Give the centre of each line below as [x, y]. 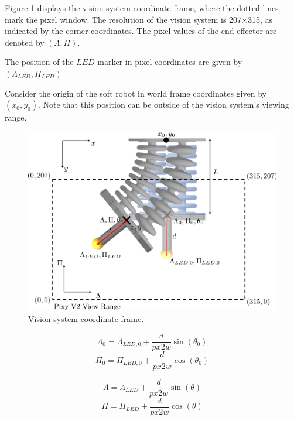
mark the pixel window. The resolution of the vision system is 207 [123, 19]
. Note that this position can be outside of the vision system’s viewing [163, 105]
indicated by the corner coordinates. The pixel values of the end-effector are [141, 31]
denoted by [25, 42]
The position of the [39, 62]
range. [16, 117]
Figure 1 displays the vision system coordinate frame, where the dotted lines [142, 8]
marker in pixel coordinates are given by [170, 62]
